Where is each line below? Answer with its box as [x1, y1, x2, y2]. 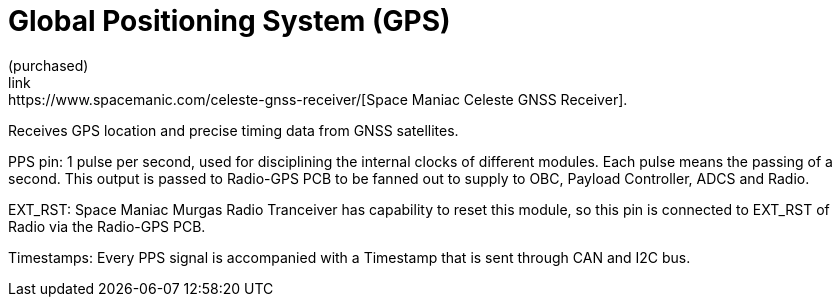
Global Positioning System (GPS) [8, 4, 451, 38]
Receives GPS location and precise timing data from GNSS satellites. [8, 121, 459, 139]
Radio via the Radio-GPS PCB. [8, 217, 206, 235]
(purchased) [8, 56, 89, 74]
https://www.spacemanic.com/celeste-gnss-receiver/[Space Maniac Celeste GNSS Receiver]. [8, 90, 628, 108]
